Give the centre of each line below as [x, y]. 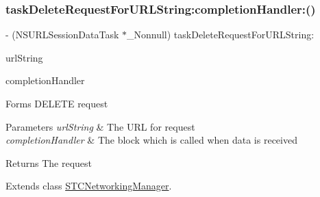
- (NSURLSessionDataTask [62, 35]
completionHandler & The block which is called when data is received [151, 140]
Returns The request [49, 162]
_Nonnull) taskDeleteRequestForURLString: [220, 35]
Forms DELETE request [57, 103]
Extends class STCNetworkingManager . [89, 186]
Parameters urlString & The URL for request [100, 126]
